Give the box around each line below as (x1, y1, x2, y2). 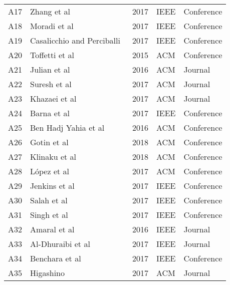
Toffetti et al (30, 49, 74, 61)
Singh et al (30, 209, 68, 220)
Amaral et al (30, 223, 75, 235)
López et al (30, 165, 69, 177)
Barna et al (30, 107, 70, 119)
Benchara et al (30, 252, 81, 264)
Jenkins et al (30, 180, 75, 191)
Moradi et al (30, 20, 74, 32)
